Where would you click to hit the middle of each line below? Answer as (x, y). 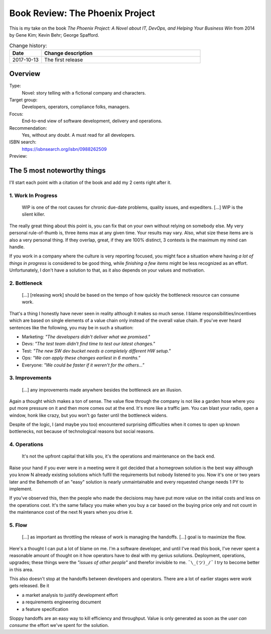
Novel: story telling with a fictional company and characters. (84, 93)
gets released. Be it (29, 586)
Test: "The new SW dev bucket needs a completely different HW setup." (96, 351)
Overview (25, 74)
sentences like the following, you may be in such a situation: (72, 327)
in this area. (21, 569)
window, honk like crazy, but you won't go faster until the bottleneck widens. (89, 415)
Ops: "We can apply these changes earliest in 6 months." (81, 358)
